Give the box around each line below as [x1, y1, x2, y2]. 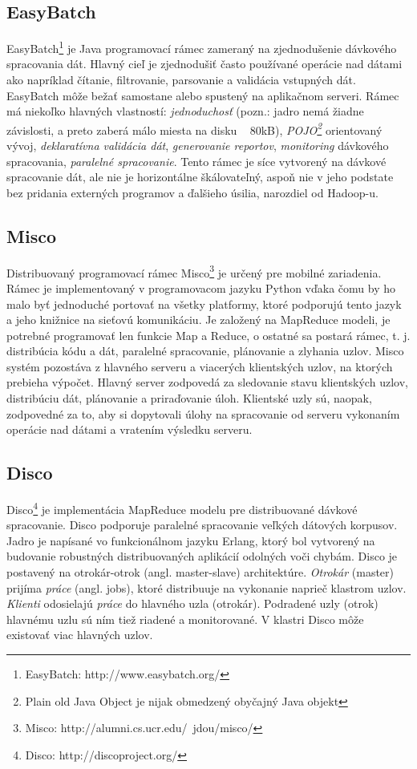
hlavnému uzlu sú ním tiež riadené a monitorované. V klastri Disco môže [6, 610, 364, 627]
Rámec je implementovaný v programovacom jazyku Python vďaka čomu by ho [6, 279, 396, 296]
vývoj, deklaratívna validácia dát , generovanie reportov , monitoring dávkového [6, 137, 389, 154]
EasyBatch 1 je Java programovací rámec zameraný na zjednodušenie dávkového [6, 38, 397, 56]
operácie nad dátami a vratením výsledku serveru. [6, 421, 253, 438]
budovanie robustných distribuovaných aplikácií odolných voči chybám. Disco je [6, 548, 398, 565]
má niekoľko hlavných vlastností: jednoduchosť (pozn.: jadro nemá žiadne [6, 103, 364, 119]
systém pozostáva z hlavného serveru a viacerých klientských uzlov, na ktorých [6, 358, 393, 374]
